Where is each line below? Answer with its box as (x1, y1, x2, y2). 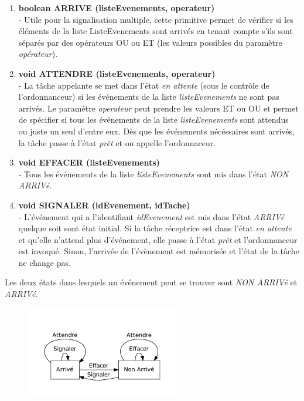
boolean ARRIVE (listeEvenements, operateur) (18, 2, 215, 14)
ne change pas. (18, 256, 71, 268)
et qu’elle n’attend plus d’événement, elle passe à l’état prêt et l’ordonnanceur (18, 233, 298, 245)
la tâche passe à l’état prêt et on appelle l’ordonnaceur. (18, 136, 216, 149)
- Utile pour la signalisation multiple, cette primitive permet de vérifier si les (18, 13, 293, 25)
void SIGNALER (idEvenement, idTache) (18, 198, 190, 211)
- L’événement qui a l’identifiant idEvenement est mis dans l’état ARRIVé (18, 210, 285, 223)
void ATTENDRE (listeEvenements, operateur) (18, 67, 216, 79)
